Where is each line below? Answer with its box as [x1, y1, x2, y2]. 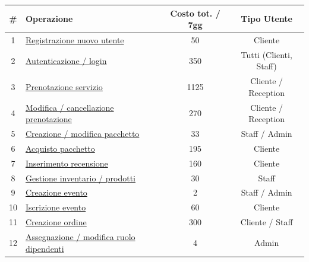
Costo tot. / [170, 7, 220, 19]
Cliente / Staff [240, 216, 293, 228]
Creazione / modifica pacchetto [26, 127, 140, 140]
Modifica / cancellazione [26, 101, 114, 113]
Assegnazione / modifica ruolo [26, 231, 135, 242]
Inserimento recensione [26, 156, 108, 169]
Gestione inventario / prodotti [26, 171, 135, 184]
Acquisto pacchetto [26, 142, 95, 154]
